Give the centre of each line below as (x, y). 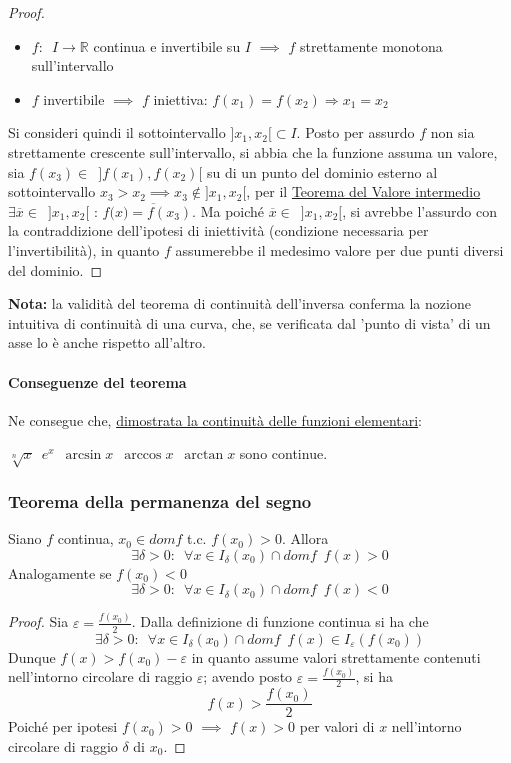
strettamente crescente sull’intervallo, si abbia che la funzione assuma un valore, (253, 151)
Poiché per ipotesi (63, 726)
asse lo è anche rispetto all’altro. (107, 342)
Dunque (32, 656)
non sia (452, 132)
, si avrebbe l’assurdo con (419, 210)
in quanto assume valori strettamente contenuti (336, 656)
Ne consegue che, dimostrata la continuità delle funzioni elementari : (215, 419)
